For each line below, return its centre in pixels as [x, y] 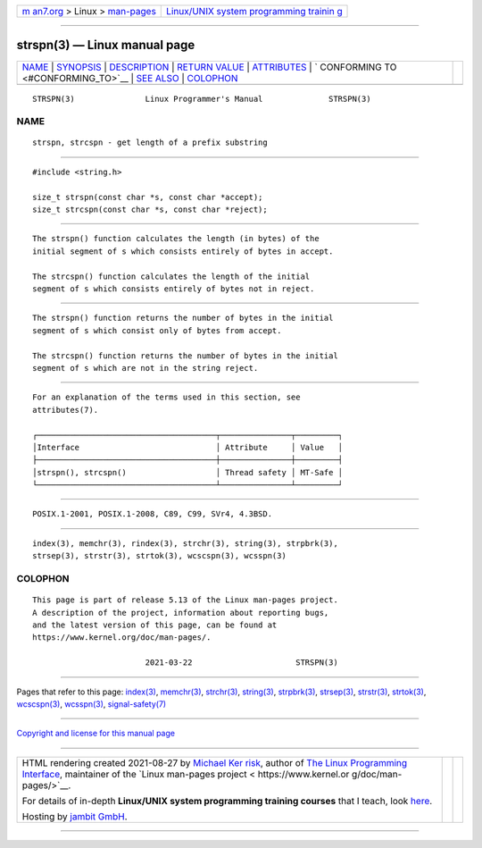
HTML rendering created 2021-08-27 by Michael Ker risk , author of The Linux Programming [215, 762]
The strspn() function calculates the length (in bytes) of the [176, 239]
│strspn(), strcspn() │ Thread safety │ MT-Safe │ [188, 472]
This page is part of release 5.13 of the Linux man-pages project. [185, 600]
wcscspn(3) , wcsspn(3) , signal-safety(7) [91, 704]
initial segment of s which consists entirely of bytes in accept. [183, 251]
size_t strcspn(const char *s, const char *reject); [150, 210]
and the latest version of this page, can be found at [155, 625]
